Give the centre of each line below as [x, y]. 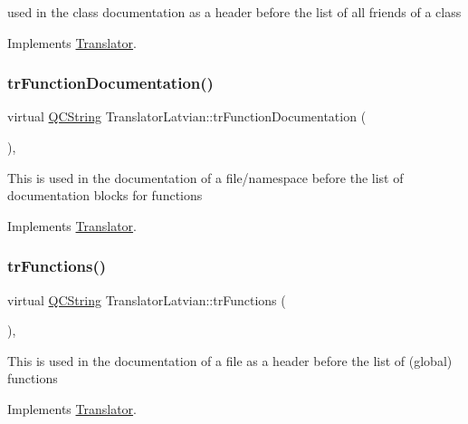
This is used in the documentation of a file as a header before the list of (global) [230, 360]
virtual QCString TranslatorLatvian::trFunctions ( [147, 299]
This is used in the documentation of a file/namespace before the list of [205, 177]
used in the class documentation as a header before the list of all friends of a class [234, 12]
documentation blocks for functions [105, 195]
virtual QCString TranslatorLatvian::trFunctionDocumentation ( [187, 116]
